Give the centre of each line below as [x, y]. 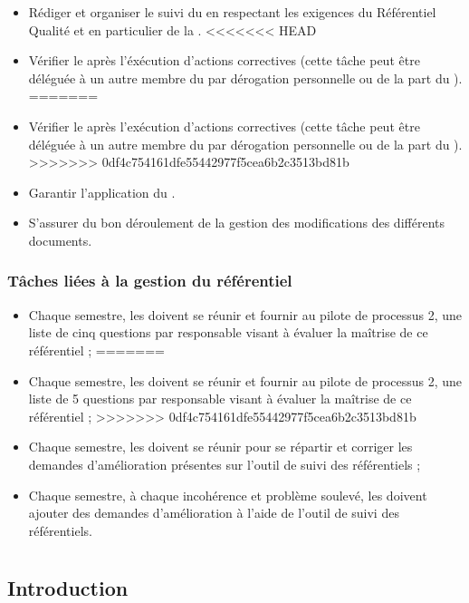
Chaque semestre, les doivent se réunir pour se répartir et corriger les [220, 447]
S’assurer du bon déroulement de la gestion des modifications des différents [236, 223]
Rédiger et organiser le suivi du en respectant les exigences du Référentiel [232, 12]
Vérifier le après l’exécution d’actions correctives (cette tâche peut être [224, 126]
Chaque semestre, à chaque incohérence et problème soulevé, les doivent [228, 495]
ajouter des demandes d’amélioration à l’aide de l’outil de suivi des [214, 513]
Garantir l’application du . [102, 192]
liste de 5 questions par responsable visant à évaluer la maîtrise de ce [220, 399]
